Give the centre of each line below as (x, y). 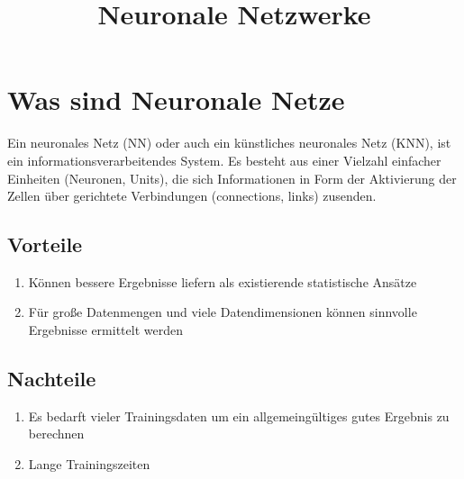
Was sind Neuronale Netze (176, 99)
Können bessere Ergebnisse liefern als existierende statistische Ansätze (223, 281)
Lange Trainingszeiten (89, 464)
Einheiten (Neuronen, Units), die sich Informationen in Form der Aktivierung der (232, 178)
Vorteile (45, 244)
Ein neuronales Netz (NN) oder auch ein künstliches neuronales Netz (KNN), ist (229, 143)
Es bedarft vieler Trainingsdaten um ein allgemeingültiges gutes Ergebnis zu (239, 416)
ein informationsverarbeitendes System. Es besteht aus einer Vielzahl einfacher (224, 160)
